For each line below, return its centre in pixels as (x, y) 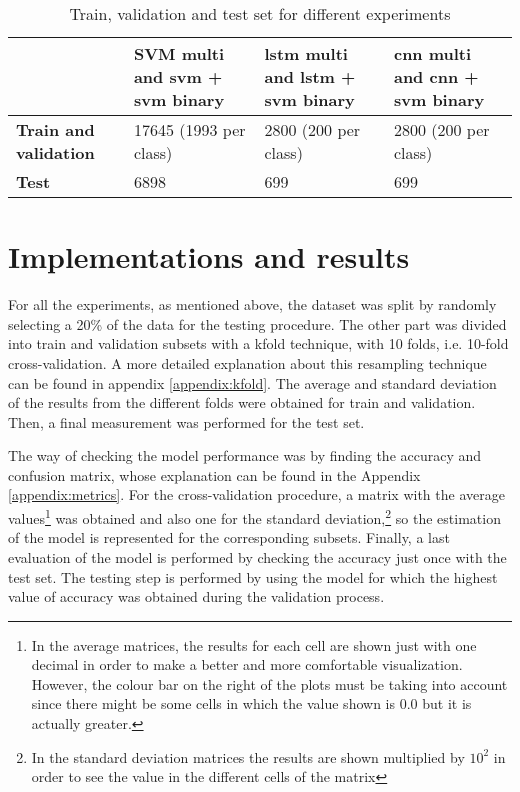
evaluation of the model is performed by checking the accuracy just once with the (257, 556)
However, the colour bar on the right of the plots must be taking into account (269, 683)
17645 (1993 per (189, 129)
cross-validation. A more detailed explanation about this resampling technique (247, 362)
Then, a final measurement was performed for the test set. (186, 421)
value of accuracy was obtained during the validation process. (196, 596)
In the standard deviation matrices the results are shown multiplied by (248, 756)
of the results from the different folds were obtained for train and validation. (242, 402)
